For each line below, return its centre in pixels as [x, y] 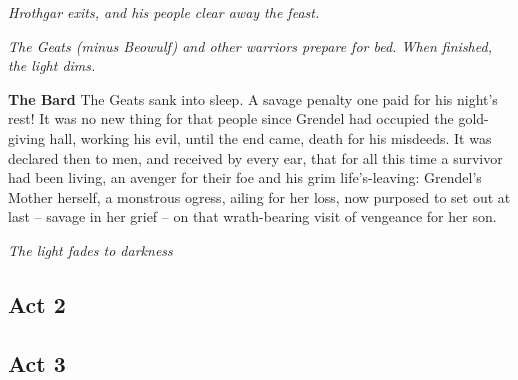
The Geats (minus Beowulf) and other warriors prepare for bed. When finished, [250, 45]
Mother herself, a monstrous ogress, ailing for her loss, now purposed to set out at [259, 196]
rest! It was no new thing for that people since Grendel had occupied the [231, 118]
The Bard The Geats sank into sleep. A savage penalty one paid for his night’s [253, 98]
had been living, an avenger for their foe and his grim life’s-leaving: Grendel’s [245, 177]
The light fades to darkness [90, 249]
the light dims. [52, 65]
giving [26, 137]
